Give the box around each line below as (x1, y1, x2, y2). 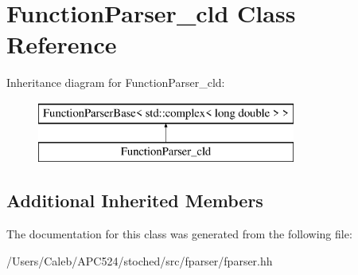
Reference (6, 28, 117, 61)
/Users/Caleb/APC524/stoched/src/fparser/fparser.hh (6, 252, 273, 269)
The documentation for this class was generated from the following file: (6, 226, 352, 242)
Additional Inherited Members (6, 188, 263, 213)
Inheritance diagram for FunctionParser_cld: (6, 74, 225, 91)
